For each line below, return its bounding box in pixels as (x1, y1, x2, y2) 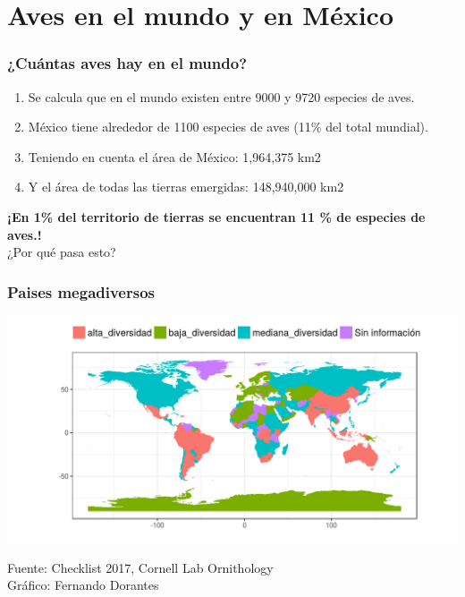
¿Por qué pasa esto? (7, 243, 116, 261)
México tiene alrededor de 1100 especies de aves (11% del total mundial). (28, 117, 428, 136)
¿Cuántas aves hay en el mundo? (7, 52, 248, 74)
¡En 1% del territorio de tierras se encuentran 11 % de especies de (7, 207, 426, 226)
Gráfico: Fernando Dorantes (7, 576, 159, 594)
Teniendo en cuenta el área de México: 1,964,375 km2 (28, 147, 321, 166)
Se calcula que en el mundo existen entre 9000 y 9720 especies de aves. (28, 87, 415, 106)
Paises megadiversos (7, 280, 155, 303)
